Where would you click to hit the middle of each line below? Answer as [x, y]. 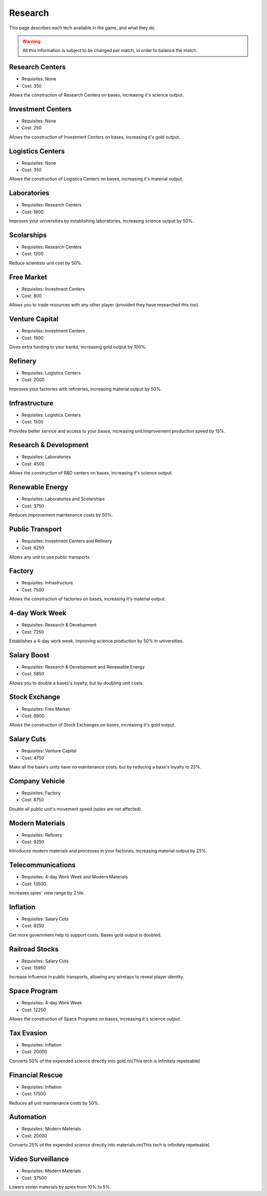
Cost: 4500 [33, 464]
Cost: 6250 [33, 548]
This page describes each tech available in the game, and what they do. [82, 28]
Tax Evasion [28, 1033]
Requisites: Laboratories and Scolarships [63, 499]
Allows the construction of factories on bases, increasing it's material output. [87, 599]
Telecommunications [43, 865]
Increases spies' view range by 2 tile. [47, 893]
